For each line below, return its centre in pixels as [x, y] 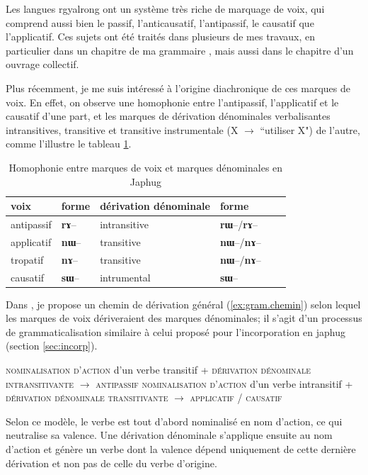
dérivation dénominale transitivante [87, 397]
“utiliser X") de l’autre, [310, 129]
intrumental [125, 277]
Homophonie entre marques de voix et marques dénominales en [146, 167]
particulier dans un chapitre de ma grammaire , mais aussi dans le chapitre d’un [180, 50]
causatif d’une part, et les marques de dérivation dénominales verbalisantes [168, 116]
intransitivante [40, 383]
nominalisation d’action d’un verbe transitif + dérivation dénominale [159, 369]
